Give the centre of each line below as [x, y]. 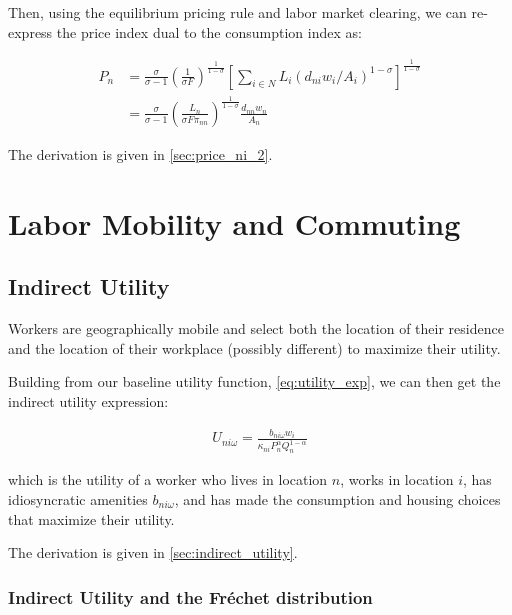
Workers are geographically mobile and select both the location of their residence [256, 328]
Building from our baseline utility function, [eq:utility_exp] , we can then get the [254, 381]
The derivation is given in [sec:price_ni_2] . [140, 153]
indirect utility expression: [88, 400]
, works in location [397, 479]
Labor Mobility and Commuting [234, 222]
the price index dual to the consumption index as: [209, 31]
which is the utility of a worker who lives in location [168, 479]
